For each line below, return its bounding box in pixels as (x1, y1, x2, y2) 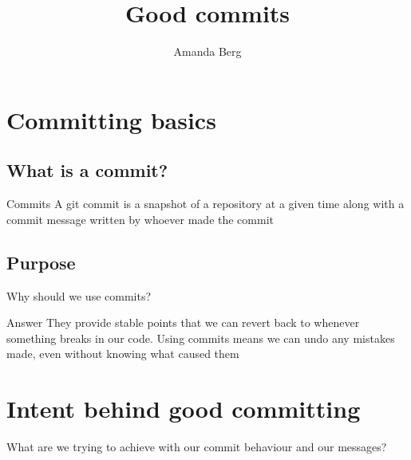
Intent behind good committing (6, 392, 361, 425)
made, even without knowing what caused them (6, 345, 239, 362)
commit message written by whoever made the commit (6, 210, 274, 227)
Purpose (6, 250, 76, 274)
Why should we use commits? (6, 287, 152, 304)
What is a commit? (6, 158, 168, 183)
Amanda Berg (173, 43, 242, 60)
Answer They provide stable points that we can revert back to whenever (6, 314, 360, 331)
